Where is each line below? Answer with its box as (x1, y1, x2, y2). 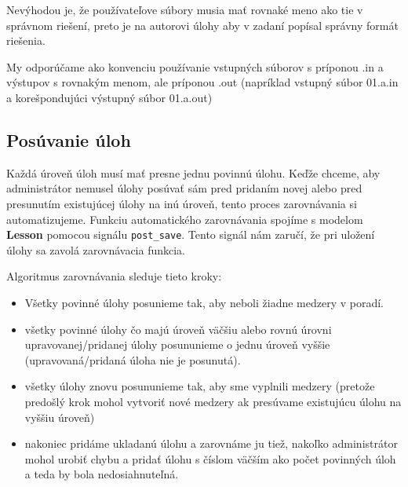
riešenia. (6, 32, 46, 49)
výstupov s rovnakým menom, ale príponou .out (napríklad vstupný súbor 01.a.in (6, 74, 399, 90)
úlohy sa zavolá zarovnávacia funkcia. (6, 241, 186, 258)
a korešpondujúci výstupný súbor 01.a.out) (6, 89, 213, 105)
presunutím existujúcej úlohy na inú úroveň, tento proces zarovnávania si (6, 195, 357, 211)
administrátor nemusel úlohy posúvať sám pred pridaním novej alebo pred (6, 180, 362, 196)
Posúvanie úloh (6, 127, 131, 152)
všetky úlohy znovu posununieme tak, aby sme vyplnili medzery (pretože (24, 378, 375, 394)
